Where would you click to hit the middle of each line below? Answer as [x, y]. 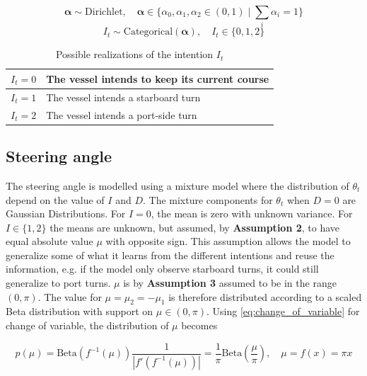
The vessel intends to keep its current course [158, 78]
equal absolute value [49, 241]
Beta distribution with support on [80, 311]
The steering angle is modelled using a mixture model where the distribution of [177, 185]
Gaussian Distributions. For [66, 213]
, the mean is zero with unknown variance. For [252, 213]
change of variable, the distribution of [87, 325]
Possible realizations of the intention [134, 54]
